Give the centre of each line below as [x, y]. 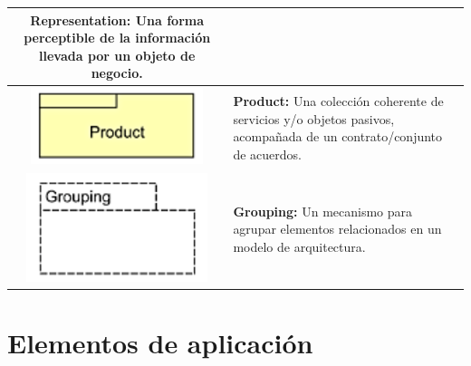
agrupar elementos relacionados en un [337, 229]
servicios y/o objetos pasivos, [314, 118]
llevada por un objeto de [117, 55]
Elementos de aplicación [160, 343]
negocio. [117, 73]
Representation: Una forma [117, 19]
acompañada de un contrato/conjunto [338, 136]
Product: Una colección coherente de [338, 101]
